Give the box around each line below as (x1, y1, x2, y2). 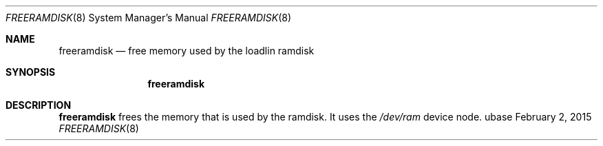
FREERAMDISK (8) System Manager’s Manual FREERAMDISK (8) (6, 12, 292, 23)
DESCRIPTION (6, 99, 72, 111)
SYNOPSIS (6, 66, 56, 78)
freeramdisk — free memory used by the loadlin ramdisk (59, 45, 315, 56)
